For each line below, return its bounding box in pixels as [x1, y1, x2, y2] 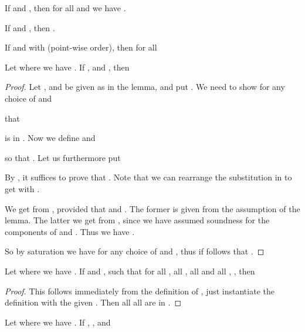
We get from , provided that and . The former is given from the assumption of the [5, 202, 300, 214]
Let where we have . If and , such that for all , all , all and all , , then [5, 264, 255, 277]
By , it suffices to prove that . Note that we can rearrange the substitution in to [5, 171, 292, 183]
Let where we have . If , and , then [5, 61, 130, 73]
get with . [5, 182, 40, 194]
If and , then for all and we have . [5, 2, 126, 14]
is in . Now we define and [5, 132, 96, 144]
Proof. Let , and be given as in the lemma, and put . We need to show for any [5, 81, 285, 93]
